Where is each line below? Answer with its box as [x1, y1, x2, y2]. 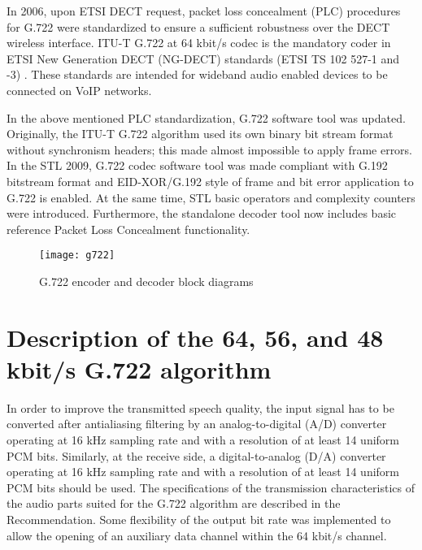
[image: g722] [39, 249, 115, 262]
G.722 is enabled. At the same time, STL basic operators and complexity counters [7, 188, 415, 206]
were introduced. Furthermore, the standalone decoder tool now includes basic [7, 205, 397, 222]
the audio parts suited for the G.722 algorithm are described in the [7, 495, 341, 512]
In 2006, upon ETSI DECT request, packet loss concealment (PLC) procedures [7, 2, 401, 19]
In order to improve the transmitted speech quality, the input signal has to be [7, 399, 394, 416]
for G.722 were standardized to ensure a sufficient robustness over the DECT [7, 18, 390, 35]
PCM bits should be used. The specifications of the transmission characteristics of [7, 479, 415, 496]
